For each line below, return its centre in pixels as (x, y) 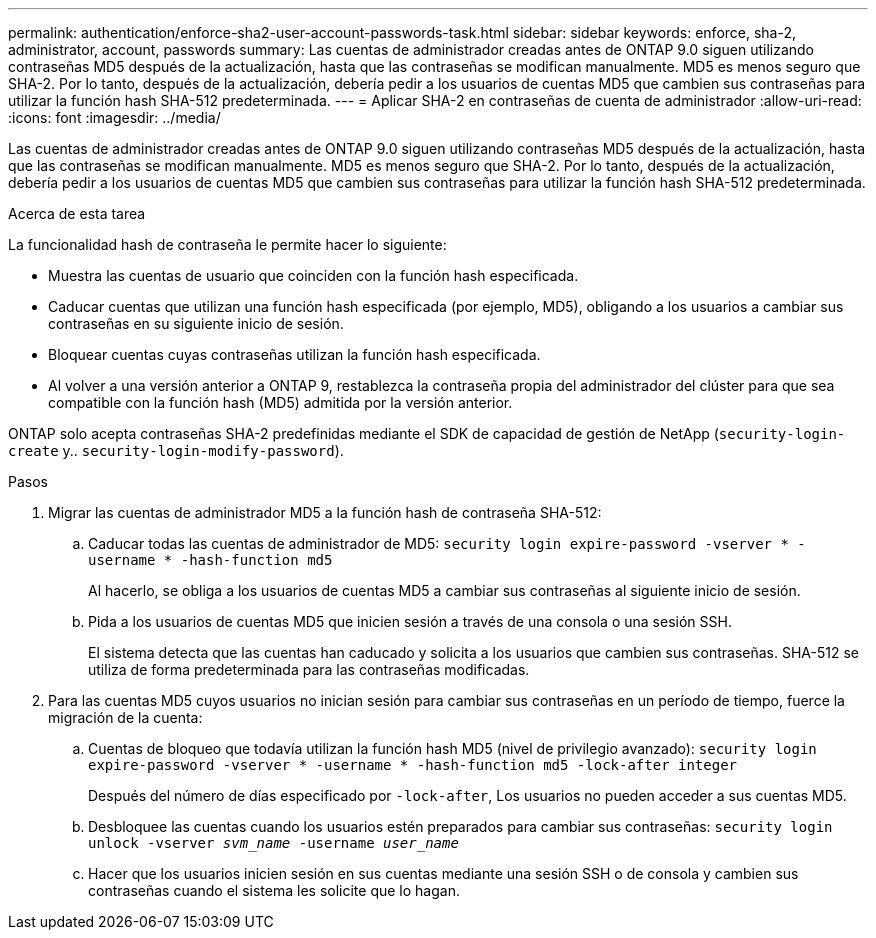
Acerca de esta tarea (77, 213)
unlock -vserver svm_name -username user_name (273, 843)
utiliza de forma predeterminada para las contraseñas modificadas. (309, 669)
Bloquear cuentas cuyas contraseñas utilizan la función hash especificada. (294, 354)
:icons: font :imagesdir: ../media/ (114, 117)
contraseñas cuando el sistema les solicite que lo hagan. (274, 890)
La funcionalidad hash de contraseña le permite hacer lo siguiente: (227, 244)
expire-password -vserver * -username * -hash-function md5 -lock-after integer (413, 765)
